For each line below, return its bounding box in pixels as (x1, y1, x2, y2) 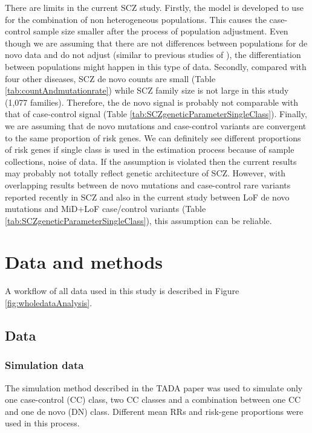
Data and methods (5, 249, 163, 274)
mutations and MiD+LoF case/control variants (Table (5, 202, 206, 215)
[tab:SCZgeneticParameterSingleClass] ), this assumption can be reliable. (5, 214, 272, 226)
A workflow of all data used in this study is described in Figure (5, 284, 239, 297)
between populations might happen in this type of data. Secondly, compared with (5, 60, 307, 72)
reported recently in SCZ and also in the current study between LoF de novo (5, 190, 290, 203)
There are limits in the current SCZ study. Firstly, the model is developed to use (5, 1, 304, 13)
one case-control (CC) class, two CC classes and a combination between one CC (5, 393, 301, 406)
